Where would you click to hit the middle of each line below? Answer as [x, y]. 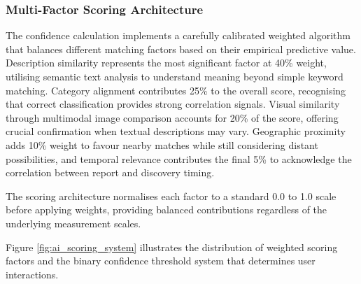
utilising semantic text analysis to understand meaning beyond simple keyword [175, 76]
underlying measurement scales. [73, 223]
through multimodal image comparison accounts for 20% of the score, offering [172, 117]
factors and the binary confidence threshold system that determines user [161, 261]
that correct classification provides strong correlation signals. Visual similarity [173, 104]
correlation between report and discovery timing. [110, 172]
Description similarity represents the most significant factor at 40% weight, [166, 63]
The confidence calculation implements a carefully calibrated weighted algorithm [178, 35]
